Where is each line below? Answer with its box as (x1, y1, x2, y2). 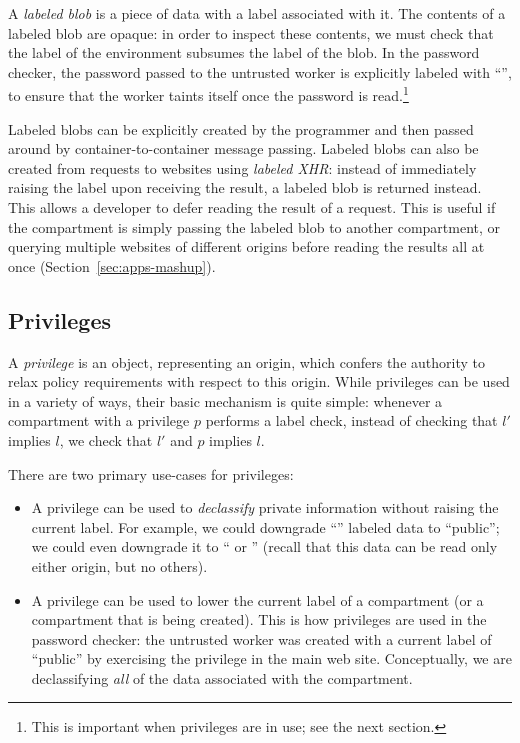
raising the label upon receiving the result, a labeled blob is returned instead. (8, 177, 482, 198)
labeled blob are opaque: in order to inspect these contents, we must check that (8, 22, 494, 43)
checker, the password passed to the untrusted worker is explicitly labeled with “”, (8, 61, 512, 82)
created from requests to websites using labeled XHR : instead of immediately (8, 157, 477, 178)
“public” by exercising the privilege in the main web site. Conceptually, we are (31, 648, 512, 669)
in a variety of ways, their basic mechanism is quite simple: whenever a (8, 390, 443, 411)
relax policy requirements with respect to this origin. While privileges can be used (8, 371, 510, 392)
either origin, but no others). (31, 555, 208, 576)
